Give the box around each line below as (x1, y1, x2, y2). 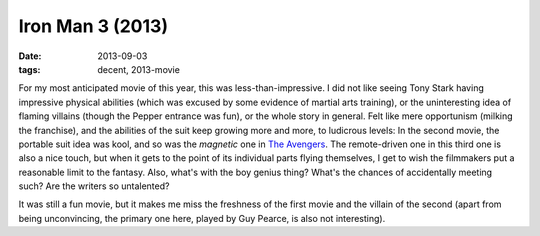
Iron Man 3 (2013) (18, 15, 169, 37)
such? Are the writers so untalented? (18, 180, 170, 192)
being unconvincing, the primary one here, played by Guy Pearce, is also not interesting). (18, 212, 386, 224)
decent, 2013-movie (97, 63, 180, 75)
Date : (18, 50, 42, 62)
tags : (18, 63, 41, 75)
